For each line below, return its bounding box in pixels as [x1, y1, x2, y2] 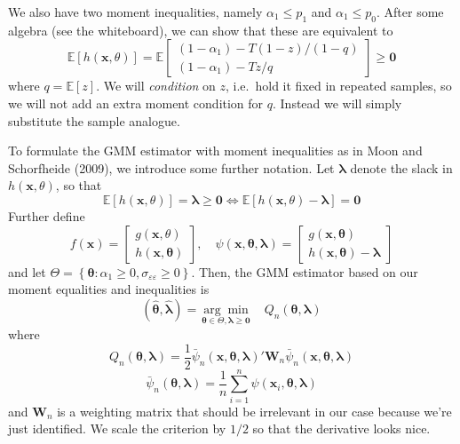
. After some [377, 3, 444, 20]
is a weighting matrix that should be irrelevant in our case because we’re [57, 401, 452, 420]
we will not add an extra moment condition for [8, 93, 264, 112]
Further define [8, 206, 85, 225]
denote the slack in [350, 158, 453, 177]
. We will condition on [96, 76, 216, 95]
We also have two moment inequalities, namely [8, 3, 263, 20]
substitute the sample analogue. [8, 111, 180, 130]
